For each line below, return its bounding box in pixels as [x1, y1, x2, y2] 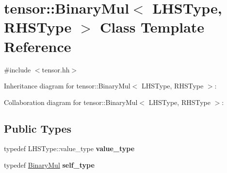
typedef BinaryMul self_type [4, 160, 95, 170]
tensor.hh [42, 64, 70, 74]
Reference [4, 36, 71, 56]
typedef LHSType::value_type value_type [4, 143, 135, 154]
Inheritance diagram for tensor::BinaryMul [4, 81, 130, 91]
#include [4, 64, 31, 74]
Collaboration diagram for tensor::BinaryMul [4, 97, 138, 107]
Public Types [4, 121, 72, 136]
